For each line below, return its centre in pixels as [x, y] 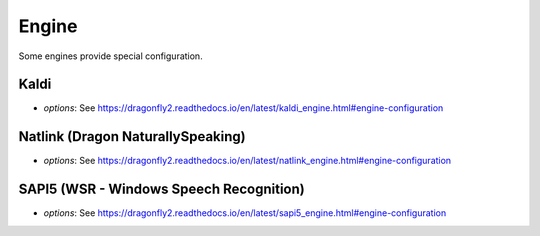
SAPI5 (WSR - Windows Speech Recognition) [161, 189]
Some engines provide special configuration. [111, 56]
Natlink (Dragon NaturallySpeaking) [132, 136]
